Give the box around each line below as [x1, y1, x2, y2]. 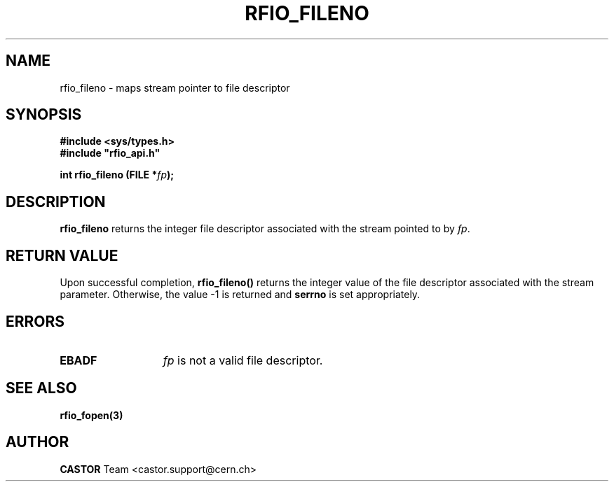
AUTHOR [6, 433, 69, 451]
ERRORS [6, 312, 65, 330]
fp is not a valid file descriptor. [163, 353, 323, 367]
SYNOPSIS [6, 106, 82, 124]
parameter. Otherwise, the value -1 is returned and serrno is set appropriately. [60, 288, 421, 301]
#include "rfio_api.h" [60, 147, 161, 160]
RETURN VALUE [6, 246, 118, 264]
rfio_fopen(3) [60, 409, 123, 421]
